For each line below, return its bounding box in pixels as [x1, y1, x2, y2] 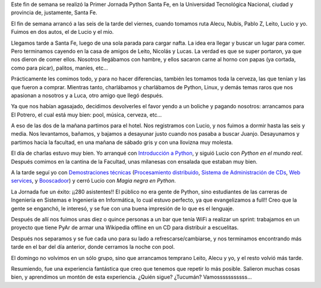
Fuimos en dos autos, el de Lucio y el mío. [11, 29, 114, 36]
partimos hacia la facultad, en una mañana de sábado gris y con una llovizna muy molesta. [11, 139, 233, 146]
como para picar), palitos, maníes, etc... [11, 64, 108, 71]
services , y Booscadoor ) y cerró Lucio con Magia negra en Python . [11, 177, 177, 184]
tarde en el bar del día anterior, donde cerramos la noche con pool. [11, 243, 175, 251]
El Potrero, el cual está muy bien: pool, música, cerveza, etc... [11, 111, 162, 118]
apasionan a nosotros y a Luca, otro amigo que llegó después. [11, 92, 163, 99]
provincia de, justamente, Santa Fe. [11, 9, 97, 16]
